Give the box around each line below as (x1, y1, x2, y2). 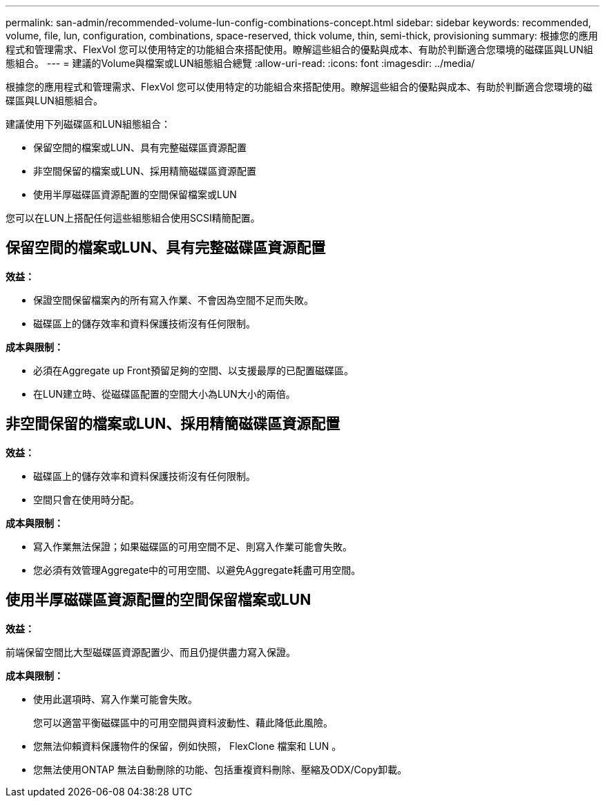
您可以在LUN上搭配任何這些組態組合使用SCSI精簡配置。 (6, 212, 260, 224)
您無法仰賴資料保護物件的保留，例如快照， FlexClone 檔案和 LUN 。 (33, 739, 342, 752)
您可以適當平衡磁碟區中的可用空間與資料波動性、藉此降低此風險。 (33, 716, 333, 728)
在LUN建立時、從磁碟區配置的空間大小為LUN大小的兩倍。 (33, 387, 296, 400)
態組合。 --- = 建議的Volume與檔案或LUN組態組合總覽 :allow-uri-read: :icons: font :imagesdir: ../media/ (6, 57, 475, 69)
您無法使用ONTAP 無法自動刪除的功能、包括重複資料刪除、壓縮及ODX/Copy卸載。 (33, 763, 407, 775)
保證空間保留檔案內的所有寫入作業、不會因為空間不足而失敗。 (33, 293, 314, 306)
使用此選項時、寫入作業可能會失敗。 (33, 693, 198, 705)
